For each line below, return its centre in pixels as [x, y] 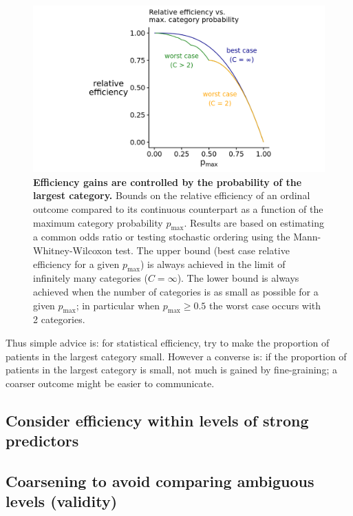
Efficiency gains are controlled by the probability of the [168, 182]
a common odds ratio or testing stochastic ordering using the [162, 237]
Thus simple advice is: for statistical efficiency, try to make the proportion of [168, 342]
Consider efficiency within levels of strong [157, 420]
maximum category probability [98, 222]
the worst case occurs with [265, 305]
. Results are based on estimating [254, 222]
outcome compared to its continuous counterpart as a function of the [178, 209]
